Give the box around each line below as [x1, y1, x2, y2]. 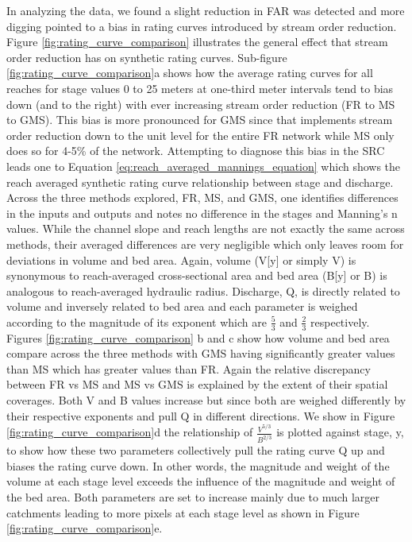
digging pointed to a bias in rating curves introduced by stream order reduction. [6, 17, 397, 34]
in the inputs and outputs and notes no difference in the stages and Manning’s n [6, 204, 398, 221]
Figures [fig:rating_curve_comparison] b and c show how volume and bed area [6, 329, 390, 346]
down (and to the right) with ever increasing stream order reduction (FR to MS [6, 95, 395, 112]
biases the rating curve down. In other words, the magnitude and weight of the [6, 457, 390, 474]
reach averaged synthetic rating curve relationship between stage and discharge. [6, 173, 394, 190]
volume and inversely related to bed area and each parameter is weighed [6, 298, 358, 315]
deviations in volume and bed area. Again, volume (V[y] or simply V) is [6, 251, 356, 268]
